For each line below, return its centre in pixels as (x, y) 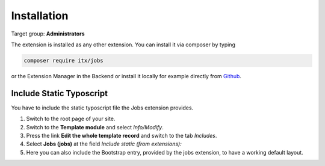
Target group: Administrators (48, 34)
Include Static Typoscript (60, 93)
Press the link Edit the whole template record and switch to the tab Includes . (122, 135)
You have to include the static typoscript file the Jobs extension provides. (102, 108)
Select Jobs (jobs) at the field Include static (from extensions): (104, 144)
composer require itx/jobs (63, 60)
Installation (40, 16)
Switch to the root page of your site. (71, 119)
